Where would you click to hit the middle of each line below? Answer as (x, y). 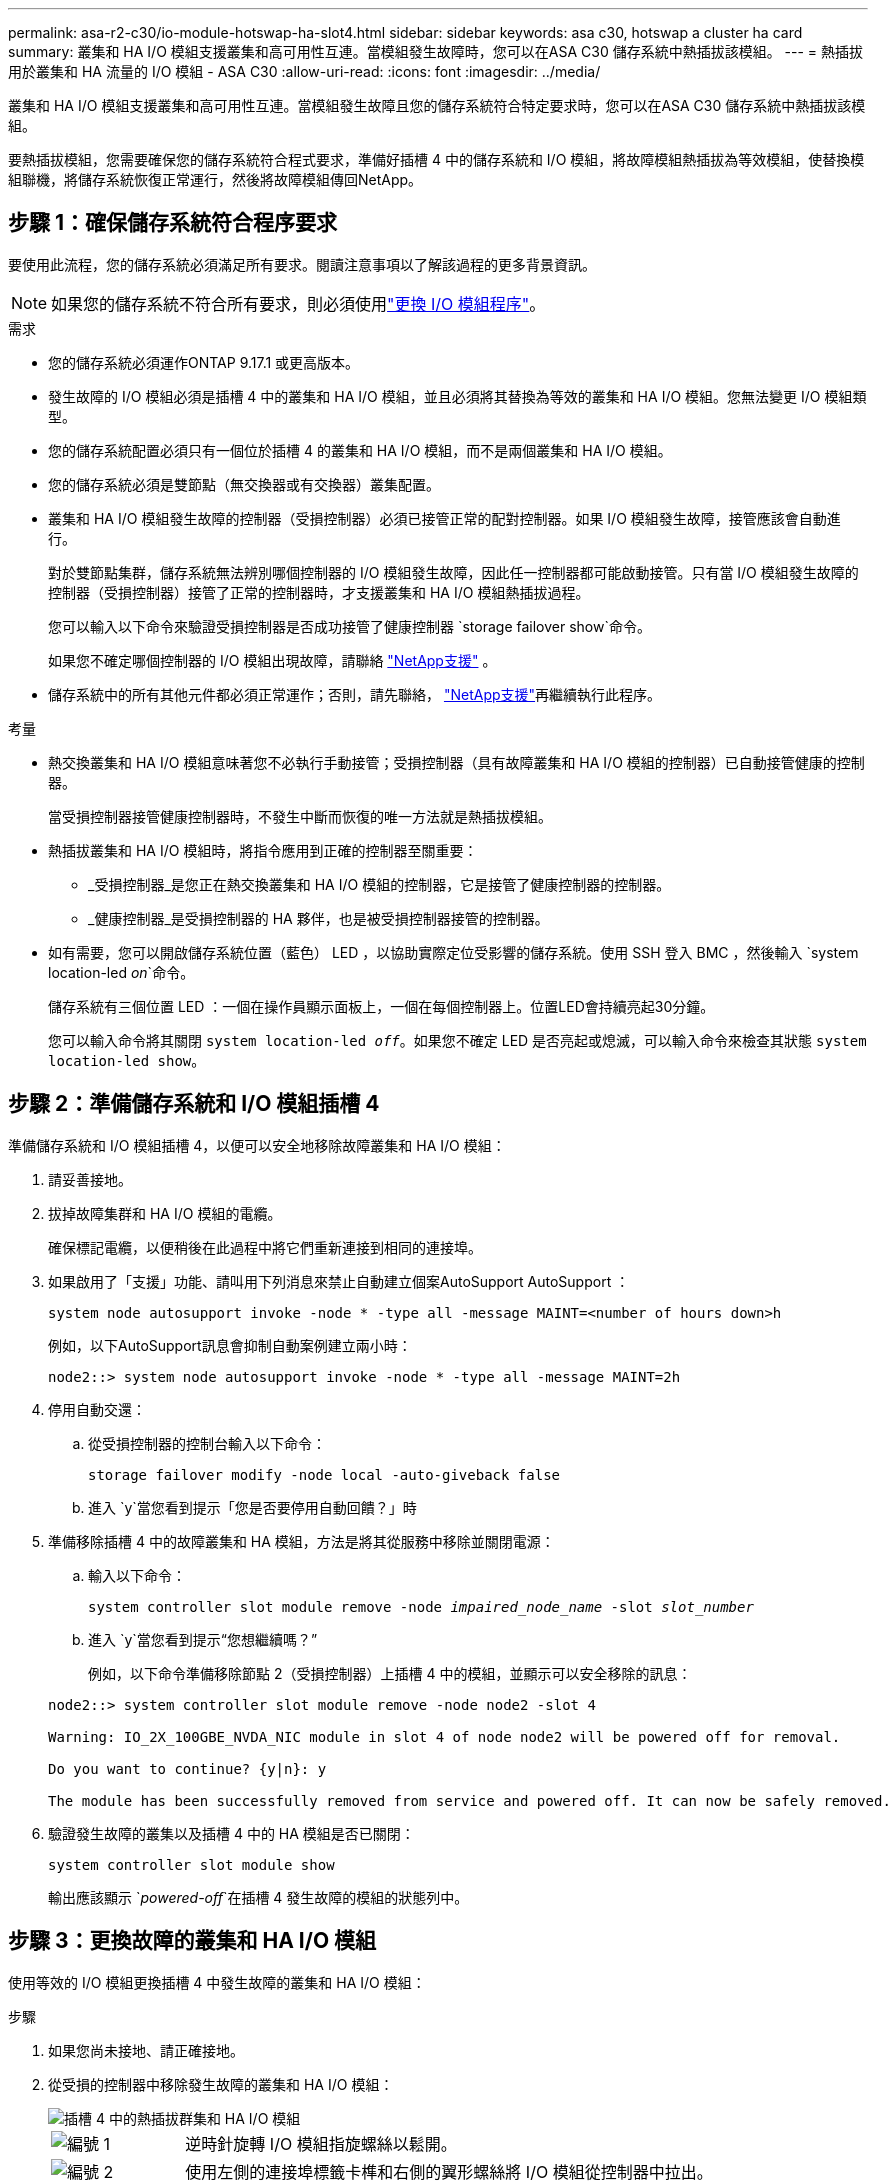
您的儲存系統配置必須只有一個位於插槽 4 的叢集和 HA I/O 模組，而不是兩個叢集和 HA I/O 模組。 (360, 450)
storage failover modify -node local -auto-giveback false (324, 1474)
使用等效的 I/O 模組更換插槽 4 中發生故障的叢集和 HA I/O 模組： (217, 1982)
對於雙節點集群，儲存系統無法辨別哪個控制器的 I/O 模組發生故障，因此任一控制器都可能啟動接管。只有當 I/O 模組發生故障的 (453, 572)
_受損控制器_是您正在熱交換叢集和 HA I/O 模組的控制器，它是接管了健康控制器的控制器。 (379, 884)
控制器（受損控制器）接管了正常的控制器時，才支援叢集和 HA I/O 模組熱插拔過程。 (319, 592)
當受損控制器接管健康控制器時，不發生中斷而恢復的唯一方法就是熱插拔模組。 (300, 816)
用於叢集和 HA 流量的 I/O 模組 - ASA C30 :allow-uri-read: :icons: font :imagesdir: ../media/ (304, 71)
